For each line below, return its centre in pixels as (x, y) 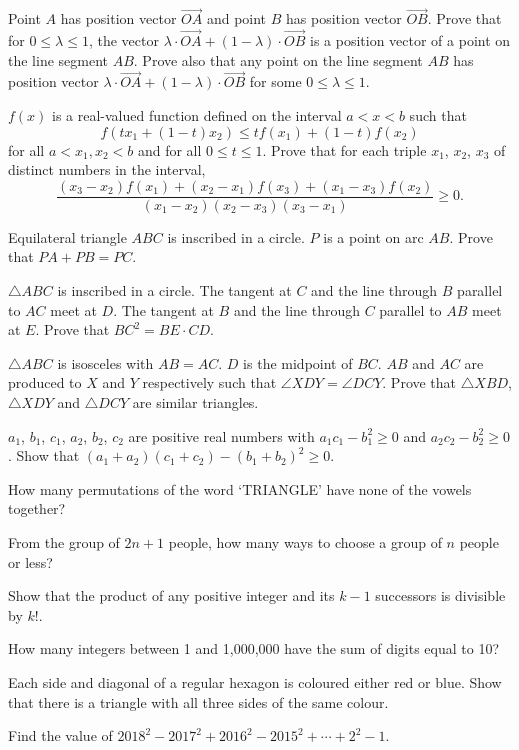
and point (236, 18)
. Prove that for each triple (344, 149)
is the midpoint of (298, 362)
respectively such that (209, 382)
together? (37, 508)
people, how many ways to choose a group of (305, 542)
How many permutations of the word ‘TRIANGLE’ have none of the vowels (240, 488)
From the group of (64, 542)
